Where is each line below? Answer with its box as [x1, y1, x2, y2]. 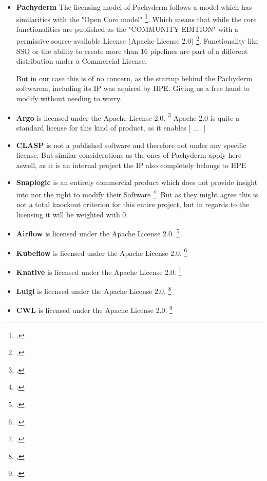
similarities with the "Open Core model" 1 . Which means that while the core [16, 12, 257, 24]
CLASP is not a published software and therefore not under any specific [16, 139, 246, 150]
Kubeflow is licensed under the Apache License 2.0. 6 [16, 246, 187, 258]
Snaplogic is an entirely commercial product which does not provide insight [16, 177, 258, 188]
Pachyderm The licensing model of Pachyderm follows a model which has [16, 2, 252, 12]
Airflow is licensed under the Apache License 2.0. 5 [16, 227, 180, 238]
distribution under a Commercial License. [16, 55, 147, 66]
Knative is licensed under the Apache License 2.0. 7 [16, 265, 182, 277]
